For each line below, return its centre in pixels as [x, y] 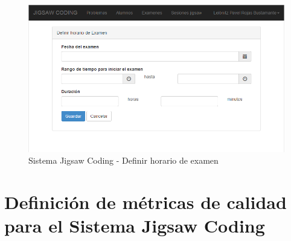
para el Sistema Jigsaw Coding [135, 226]
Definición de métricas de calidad [145, 201]
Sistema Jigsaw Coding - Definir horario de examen [123, 160]
